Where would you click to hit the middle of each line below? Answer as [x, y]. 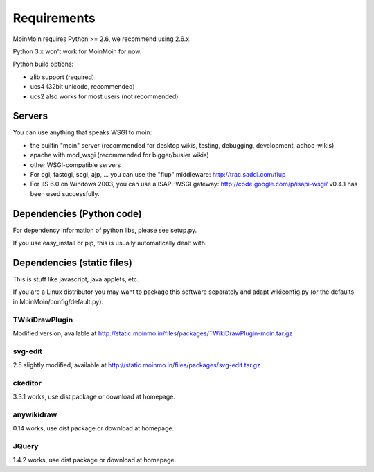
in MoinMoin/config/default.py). [58, 301]
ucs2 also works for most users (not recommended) [104, 96]
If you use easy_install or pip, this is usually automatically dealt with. [110, 243]
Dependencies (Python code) [77, 214]
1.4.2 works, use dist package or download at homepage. [95, 460]
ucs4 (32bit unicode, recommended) [82, 87]
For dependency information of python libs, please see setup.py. [105, 230]
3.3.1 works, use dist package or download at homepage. [94, 397]
